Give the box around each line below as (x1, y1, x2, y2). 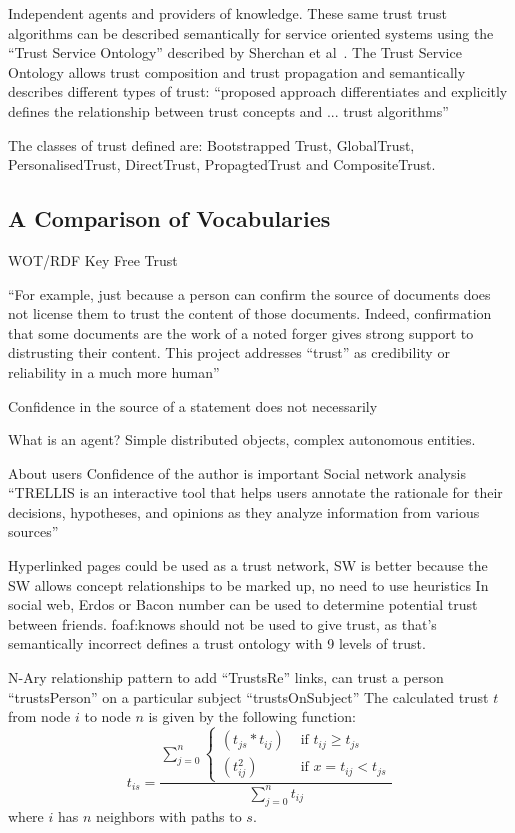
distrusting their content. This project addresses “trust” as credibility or (8, 342, 450, 363)
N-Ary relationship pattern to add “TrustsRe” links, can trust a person (8, 667, 444, 688)
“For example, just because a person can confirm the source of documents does (8, 283, 491, 304)
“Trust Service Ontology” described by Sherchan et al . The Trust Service (8, 42, 462, 63)
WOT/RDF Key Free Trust (8, 249, 178, 270)
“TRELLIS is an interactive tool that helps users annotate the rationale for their (8, 482, 503, 503)
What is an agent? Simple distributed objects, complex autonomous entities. (8, 429, 476, 450)
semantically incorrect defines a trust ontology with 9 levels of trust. (8, 633, 426, 654)
